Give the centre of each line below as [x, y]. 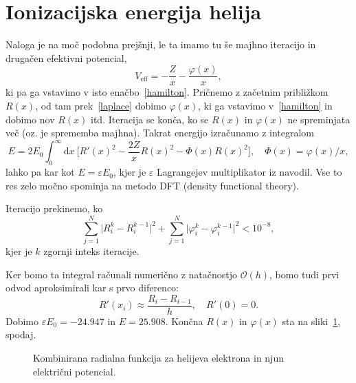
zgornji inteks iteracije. [91, 250]
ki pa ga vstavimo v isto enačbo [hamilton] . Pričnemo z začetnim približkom [167, 92]
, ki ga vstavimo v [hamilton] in [265, 105]
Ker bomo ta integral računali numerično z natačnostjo [122, 274]
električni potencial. [75, 371]
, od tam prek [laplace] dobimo [101, 105]
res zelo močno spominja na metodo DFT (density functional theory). [152, 185]
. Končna [184, 321]
